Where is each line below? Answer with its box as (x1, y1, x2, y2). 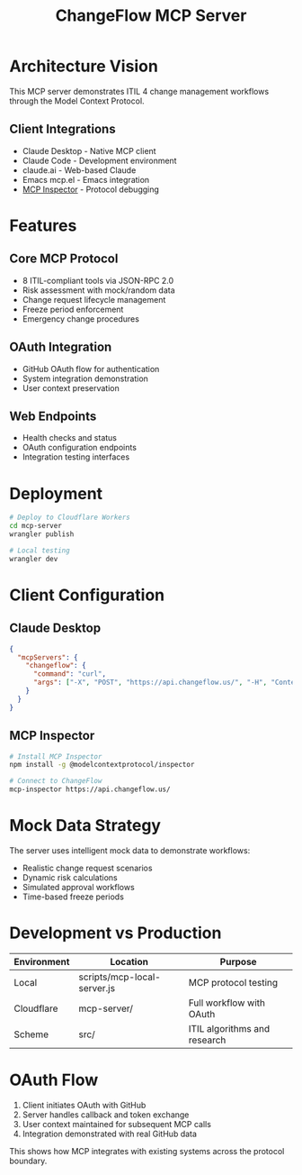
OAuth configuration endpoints (22, 442, 138, 453)
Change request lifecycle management (22, 294, 166, 305)
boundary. (9, 1155, 48, 1166)
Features (9, 215, 77, 235)
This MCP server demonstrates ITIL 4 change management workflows (9, 86, 270, 96)
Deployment (9, 483, 103, 504)
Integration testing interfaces (22, 451, 130, 462)
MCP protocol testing (188, 976, 279, 988)
